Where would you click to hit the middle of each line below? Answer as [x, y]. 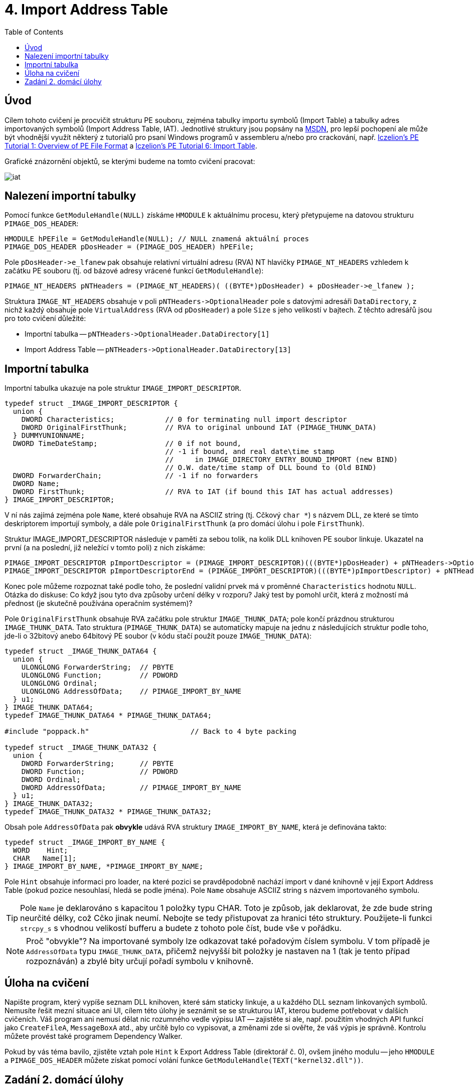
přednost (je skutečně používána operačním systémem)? [99, 603]
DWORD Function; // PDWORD [100, 772]
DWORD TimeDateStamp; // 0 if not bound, [127, 444]
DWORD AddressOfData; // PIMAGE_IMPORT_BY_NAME [131, 788]
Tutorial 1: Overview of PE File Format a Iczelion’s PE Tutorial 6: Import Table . [131, 145]
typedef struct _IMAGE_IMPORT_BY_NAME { [85, 842]
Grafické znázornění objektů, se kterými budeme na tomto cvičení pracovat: [130, 161]
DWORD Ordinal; [51, 780]
